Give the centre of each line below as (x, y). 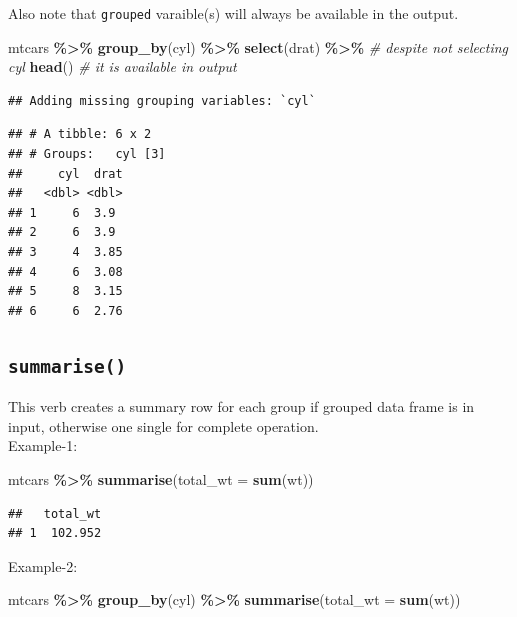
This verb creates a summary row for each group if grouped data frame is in (241, 406)
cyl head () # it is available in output (122, 66)
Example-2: (43, 565)
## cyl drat (65, 173)
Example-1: (43, 445)
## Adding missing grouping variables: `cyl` (162, 100)
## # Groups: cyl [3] (87, 154)
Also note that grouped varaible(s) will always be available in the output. (233, 13)
